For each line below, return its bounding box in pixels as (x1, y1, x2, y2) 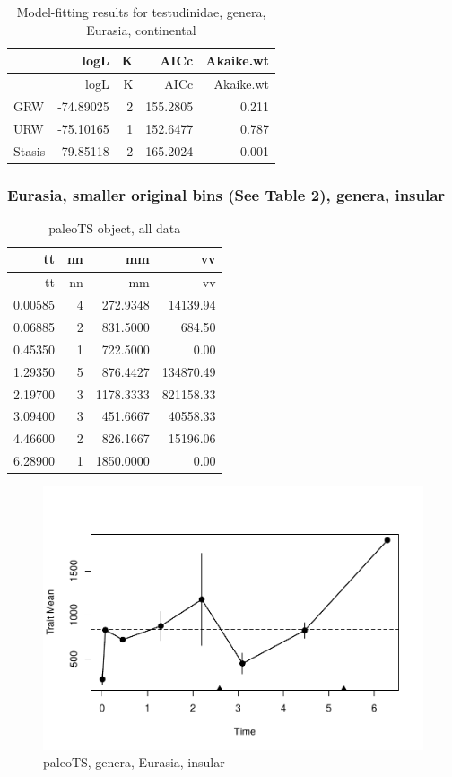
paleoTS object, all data (48, 218, 181, 237)
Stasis (13, 141, 46, 160)
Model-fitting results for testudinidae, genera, (16, 3, 266, 21)
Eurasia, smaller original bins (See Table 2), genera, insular (7, 183, 446, 205)
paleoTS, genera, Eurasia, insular (43, 753, 225, 772)
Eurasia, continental (86, 20, 196, 39)
